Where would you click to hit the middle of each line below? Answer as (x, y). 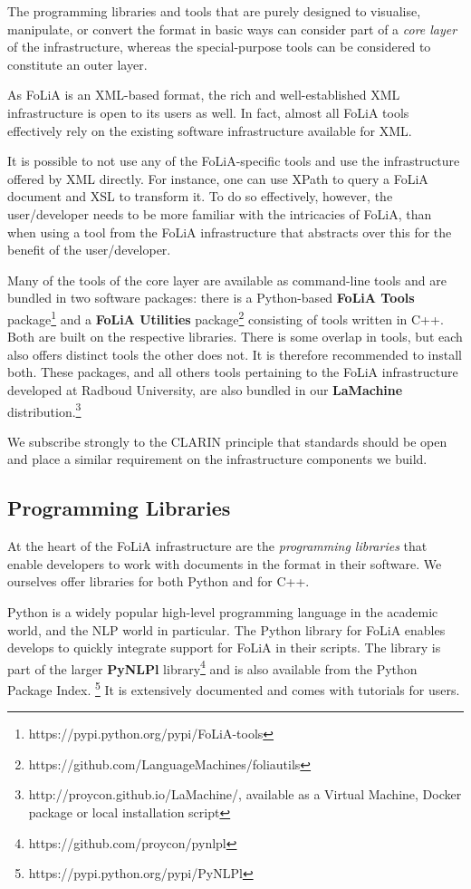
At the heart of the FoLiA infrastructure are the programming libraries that (217, 546)
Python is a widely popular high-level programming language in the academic (223, 611)
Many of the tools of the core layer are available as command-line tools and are (227, 280)
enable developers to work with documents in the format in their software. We (225, 563)
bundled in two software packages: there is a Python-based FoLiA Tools (211, 298)
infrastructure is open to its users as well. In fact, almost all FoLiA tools (208, 112)
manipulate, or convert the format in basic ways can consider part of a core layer (232, 29)
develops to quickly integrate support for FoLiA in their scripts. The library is (224, 647)
